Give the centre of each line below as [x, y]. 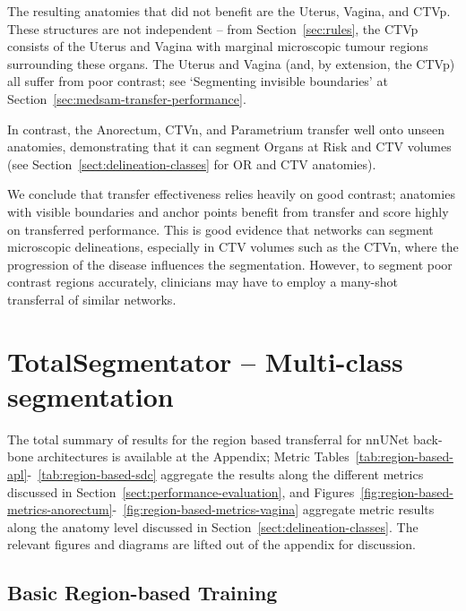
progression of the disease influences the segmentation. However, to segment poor [230, 264]
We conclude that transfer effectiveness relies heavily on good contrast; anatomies [231, 194]
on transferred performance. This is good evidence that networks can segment [220, 229]
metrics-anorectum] [60, 509]
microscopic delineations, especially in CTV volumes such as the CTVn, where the [233, 247]
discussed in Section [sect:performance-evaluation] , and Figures [181, 491]
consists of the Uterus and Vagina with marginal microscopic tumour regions [218, 46]
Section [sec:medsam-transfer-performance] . [127, 98]
